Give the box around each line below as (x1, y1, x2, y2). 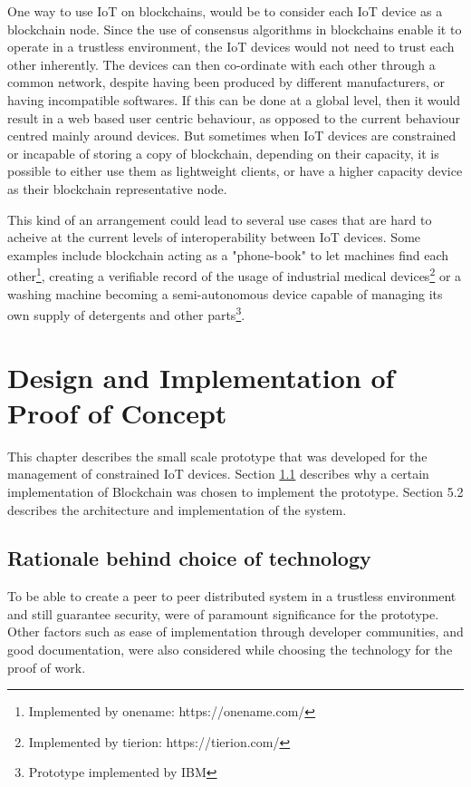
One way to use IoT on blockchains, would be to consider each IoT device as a (7, 2, 443, 20)
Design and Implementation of (7, 358, 395, 395)
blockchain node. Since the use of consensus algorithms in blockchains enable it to (7, 19, 462, 38)
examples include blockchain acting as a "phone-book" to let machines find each (7, 245, 449, 264)
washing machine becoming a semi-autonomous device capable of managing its (7, 284, 443, 303)
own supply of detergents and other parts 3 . (7, 303, 245, 324)
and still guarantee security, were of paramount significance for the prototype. (7, 604, 439, 623)
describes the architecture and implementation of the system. (7, 500, 347, 519)
